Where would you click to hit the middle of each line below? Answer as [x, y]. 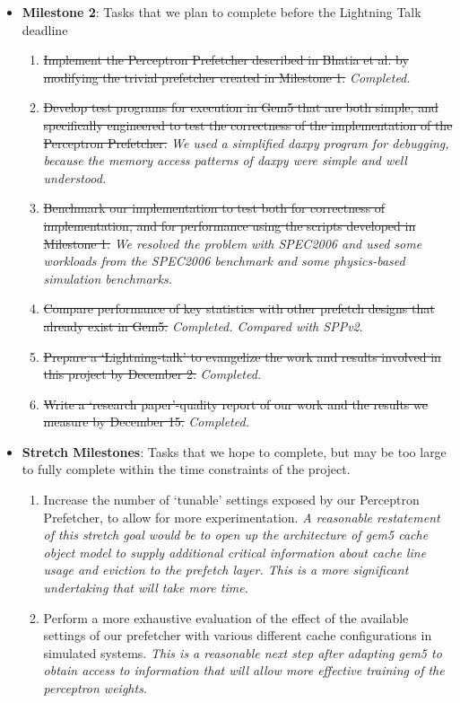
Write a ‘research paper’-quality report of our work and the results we [235, 404]
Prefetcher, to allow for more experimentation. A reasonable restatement [242, 517]
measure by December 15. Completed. [146, 422]
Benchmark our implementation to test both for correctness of [214, 208]
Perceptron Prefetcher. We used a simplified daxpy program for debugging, [246, 142]
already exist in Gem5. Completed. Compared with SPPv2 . [203, 325]
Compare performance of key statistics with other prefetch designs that [239, 308]
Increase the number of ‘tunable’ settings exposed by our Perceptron [231, 500]
